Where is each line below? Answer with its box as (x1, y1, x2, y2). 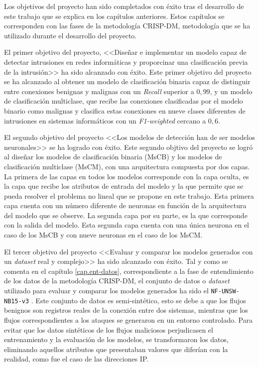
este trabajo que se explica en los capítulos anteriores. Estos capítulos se (4, 10, 225, 21)
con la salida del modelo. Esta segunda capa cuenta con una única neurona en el (4, 220, 250, 230)
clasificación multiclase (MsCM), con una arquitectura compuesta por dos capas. (4, 161, 250, 171)
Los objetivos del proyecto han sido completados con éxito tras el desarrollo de (4, 1, 244, 11)
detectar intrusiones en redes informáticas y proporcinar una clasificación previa (4, 56, 248, 67)
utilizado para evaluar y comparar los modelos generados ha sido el (4, 285, 209, 296)
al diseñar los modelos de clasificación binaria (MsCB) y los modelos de (4, 151, 222, 162)
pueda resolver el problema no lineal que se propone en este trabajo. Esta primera (4, 190, 254, 201)
